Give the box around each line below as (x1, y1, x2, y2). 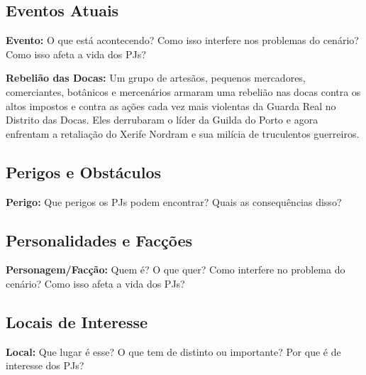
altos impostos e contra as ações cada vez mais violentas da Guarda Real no (6, 98, 336, 113)
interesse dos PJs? (6, 358, 84, 373)
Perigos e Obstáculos (6, 161, 162, 183)
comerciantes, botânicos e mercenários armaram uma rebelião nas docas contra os (6, 84, 361, 99)
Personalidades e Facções (6, 229, 193, 251)
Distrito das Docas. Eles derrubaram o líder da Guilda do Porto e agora (6, 112, 318, 127)
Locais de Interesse (6, 310, 148, 332)
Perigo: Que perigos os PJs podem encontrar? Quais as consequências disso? (6, 194, 342, 209)
